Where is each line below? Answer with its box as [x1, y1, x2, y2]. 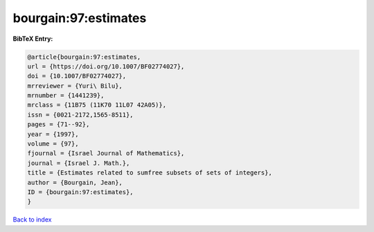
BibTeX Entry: [12, 35, 53, 43]
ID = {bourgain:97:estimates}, [27, 188, 134, 196]
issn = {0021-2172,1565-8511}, [27, 110, 134, 119]
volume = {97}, [27, 140, 79, 148]
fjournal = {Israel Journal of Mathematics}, [27, 149, 185, 157]
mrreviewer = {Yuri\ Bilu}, [27, 81, 123, 90]
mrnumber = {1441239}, [27, 92, 105, 99]
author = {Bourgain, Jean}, [27, 178, 123, 186]
